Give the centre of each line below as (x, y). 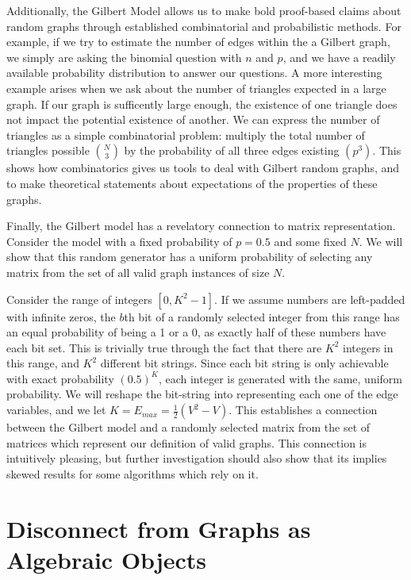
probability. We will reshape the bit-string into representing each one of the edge (202, 394)
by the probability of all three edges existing (232, 150)
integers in (368, 347)
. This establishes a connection (303, 410)
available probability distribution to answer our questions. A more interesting (194, 73)
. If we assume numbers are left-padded (310, 299)
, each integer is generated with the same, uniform (280, 378)
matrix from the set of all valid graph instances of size (138, 272)
